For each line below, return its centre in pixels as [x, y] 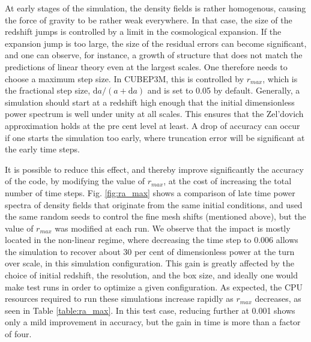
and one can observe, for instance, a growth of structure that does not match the [154, 55]
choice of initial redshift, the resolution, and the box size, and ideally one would [152, 275]
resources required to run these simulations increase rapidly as [119, 298]
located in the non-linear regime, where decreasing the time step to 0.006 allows [152, 240]
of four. [18, 334]
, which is [280, 78]
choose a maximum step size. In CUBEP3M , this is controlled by [125, 78]
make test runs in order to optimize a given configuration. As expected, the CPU [154, 286]
